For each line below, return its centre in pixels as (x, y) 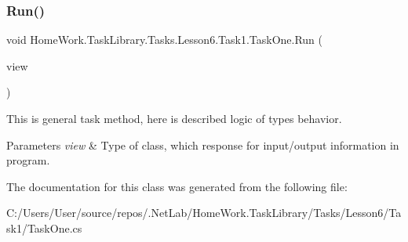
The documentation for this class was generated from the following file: (177, 186)
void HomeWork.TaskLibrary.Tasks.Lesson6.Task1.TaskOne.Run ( (165, 40)
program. (28, 160)
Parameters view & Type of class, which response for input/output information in (203, 144)
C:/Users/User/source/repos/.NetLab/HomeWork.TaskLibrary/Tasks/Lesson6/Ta (204, 213)
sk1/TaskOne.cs (44, 228)
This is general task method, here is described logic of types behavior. (174, 118)
